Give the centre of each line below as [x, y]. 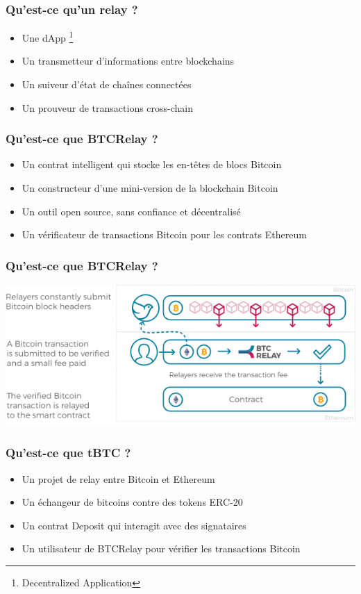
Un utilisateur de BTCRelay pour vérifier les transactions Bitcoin [161, 548]
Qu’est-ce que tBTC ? [68, 453]
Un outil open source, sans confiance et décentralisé [131, 211]
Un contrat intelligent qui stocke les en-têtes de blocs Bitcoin [152, 164]
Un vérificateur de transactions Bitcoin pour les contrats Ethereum [164, 234]
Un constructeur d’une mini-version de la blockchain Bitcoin [150, 188]
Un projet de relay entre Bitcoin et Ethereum [118, 478]
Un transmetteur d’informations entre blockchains [128, 61]
